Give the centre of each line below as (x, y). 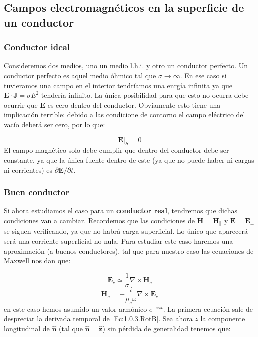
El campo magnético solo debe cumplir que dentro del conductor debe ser (117, 150)
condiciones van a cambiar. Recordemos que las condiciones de (100, 220)
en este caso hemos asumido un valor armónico (76, 308)
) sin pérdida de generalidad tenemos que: (166, 328)
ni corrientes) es (28, 169)
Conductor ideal (37, 47)
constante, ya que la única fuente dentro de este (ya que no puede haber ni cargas (129, 160)
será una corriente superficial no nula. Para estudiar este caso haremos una (119, 240)
